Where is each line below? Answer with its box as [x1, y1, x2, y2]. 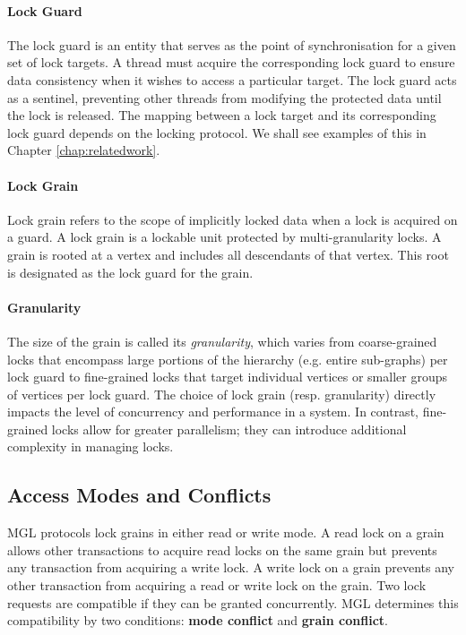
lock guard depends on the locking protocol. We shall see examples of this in [7, 123, 427, 142]
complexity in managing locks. [7, 437, 174, 456]
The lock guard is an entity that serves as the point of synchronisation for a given [7, 35, 456, 54]
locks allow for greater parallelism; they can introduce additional [51, 419, 407, 438]
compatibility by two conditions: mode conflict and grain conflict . [7, 611, 388, 630]
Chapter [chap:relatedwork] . [7, 141, 160, 159]
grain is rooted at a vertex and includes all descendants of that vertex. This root [7, 245, 449, 263]
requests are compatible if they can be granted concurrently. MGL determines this [7, 593, 459, 612]
